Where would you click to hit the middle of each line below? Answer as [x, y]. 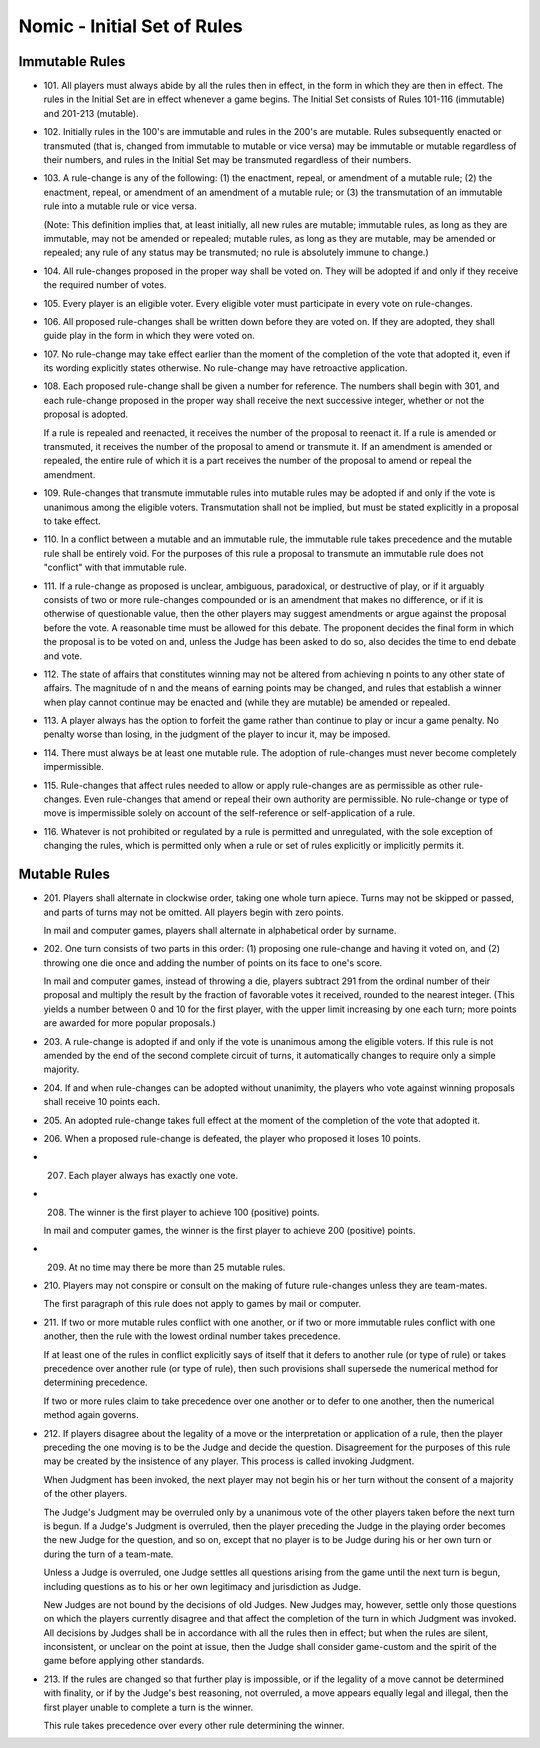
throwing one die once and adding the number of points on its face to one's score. [213, 962]
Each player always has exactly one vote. [153, 1175]
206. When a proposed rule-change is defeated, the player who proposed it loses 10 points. [232, 1138]
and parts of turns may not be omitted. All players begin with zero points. [193, 912]
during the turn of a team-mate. [108, 1554]
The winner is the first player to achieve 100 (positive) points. [194, 1212]
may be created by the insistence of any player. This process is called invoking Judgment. [229, 1461]
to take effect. [72, 521]
